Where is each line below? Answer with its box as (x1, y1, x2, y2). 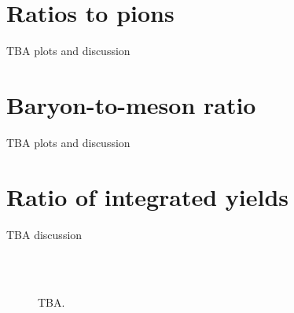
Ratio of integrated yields (6, 180, 289, 212)
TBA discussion (6, 226, 83, 242)
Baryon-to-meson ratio (6, 88, 256, 120)
